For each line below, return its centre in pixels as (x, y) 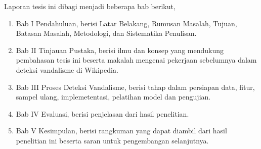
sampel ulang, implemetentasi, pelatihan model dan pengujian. (113, 97)
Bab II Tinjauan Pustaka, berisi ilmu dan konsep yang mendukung (120, 50)
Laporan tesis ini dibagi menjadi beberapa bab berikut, (90, 6)
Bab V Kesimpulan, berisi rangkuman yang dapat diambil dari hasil (121, 131)
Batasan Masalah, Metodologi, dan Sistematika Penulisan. (106, 33)
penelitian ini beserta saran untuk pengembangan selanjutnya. (112, 140)
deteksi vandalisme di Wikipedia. (67, 69)
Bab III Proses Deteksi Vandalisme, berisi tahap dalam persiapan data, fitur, (135, 87)
